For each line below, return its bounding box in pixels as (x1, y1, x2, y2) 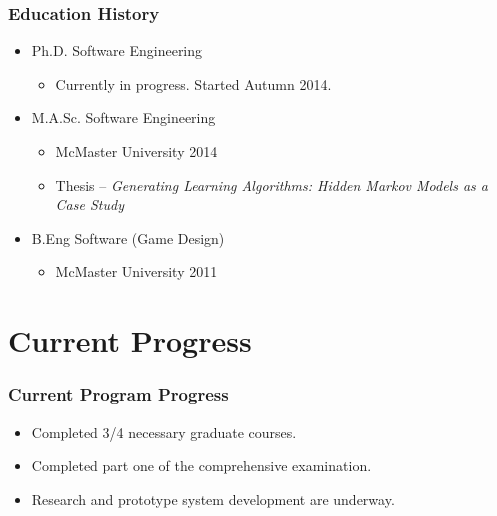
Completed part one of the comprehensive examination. (31, 455, 372, 476)
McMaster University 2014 (55, 141, 218, 161)
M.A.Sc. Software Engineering (31, 107, 216, 128)
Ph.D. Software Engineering (31, 40, 203, 61)
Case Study (55, 194, 124, 215)
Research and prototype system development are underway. (31, 488, 395, 509)
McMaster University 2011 (55, 261, 218, 282)
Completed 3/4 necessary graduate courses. (31, 421, 297, 442)
